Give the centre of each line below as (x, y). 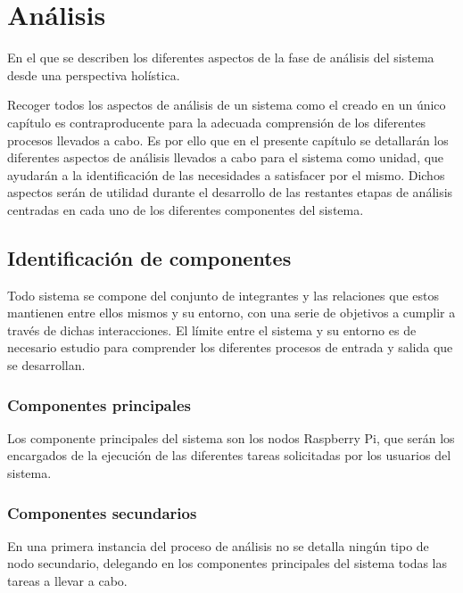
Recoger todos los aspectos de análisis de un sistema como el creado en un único (227, 105)
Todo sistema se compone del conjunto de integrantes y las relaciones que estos (223, 295)
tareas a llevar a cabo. (67, 581)
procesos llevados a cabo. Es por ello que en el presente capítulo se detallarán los (228, 140)
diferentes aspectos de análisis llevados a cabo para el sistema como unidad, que (226, 157)
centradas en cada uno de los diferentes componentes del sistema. (186, 209)
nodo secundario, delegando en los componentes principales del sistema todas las (227, 563)
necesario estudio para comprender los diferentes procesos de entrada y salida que (230, 347)
